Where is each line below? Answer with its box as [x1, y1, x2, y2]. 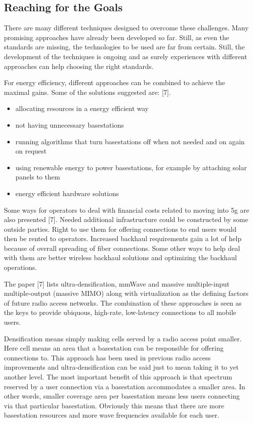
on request [15, 146, 47, 156]
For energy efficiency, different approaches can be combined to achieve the [4, 77, 225, 88]
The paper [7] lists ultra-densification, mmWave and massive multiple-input [4, 278, 230, 289]
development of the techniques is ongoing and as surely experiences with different [4, 51, 247, 61]
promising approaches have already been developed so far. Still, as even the [4, 32, 229, 42]
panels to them [15, 172, 60, 182]
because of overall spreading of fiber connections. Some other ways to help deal [4, 243, 240, 253]
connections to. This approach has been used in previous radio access [4, 352, 211, 362]
